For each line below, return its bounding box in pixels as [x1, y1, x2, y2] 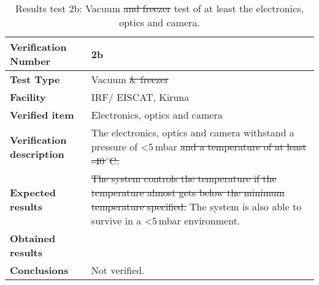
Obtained [10, 231, 56, 245]
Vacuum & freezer [91, 72, 169, 86]
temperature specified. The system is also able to [91, 199, 302, 213]
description [10, 146, 64, 161]
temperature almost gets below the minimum [91, 185, 285, 199]
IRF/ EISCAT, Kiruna [91, 90, 190, 104]
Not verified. [91, 263, 145, 277]
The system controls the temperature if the [91, 171, 277, 185]
